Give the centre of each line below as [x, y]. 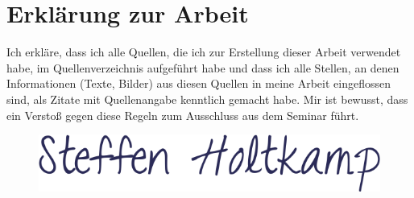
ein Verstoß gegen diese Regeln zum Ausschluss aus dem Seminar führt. [183, 115]
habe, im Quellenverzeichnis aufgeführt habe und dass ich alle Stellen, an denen [203, 67]
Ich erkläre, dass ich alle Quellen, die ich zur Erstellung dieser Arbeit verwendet [204, 52]
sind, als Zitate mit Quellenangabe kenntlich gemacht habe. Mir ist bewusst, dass [207, 99]
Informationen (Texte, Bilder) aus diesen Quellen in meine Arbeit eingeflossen [199, 83]
